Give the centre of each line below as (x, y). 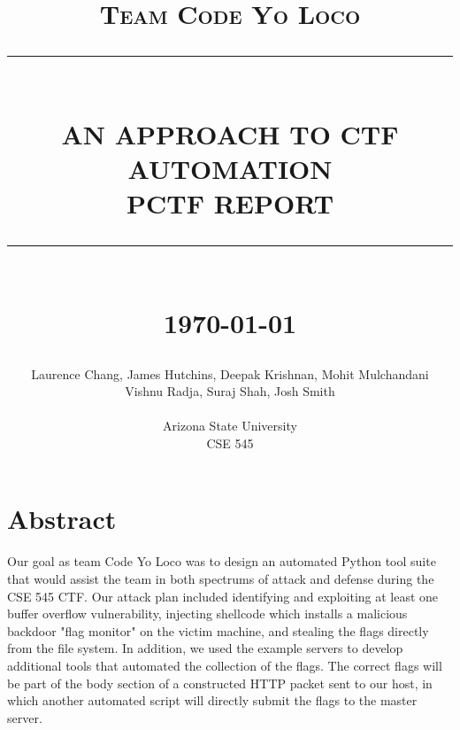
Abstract (62, 519)
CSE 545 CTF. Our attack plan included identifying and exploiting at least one (223, 596)
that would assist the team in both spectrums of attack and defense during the (221, 579)
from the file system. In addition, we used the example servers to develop (205, 648)
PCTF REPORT (230, 202)
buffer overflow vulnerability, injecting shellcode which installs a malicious (207, 614)
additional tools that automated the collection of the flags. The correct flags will (225, 665)
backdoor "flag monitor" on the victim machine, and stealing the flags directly (218, 630)
